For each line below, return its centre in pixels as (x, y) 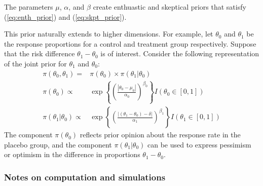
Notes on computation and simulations (85, 177)
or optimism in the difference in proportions (72, 154)
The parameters (29, 7)
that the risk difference (40, 53)
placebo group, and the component (58, 144)
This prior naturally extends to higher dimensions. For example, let (109, 34)
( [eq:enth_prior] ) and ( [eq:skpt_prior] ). (65, 16)
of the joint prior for (35, 63)
